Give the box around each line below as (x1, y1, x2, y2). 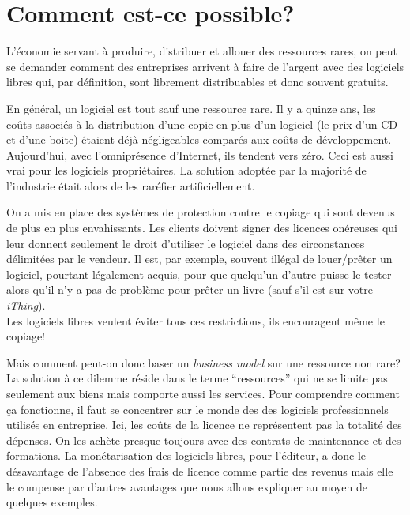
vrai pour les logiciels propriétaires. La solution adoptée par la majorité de (6, 162, 367, 179)
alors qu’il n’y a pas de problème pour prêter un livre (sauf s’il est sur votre (6, 281, 373, 298)
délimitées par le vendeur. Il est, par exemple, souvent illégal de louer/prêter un (6, 250, 393, 267)
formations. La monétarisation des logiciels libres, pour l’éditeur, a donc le (6, 447, 367, 464)
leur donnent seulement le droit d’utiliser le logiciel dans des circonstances (6, 235, 365, 251)
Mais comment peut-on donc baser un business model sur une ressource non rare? (6, 354, 401, 370)
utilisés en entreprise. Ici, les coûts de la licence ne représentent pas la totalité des (6, 416, 402, 433)
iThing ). (6, 297, 46, 314)
